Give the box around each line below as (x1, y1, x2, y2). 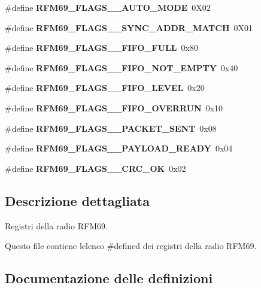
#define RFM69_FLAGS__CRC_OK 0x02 (5, 162, 186, 174)
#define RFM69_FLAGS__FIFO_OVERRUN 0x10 (5, 101, 223, 114)
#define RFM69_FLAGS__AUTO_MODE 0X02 (5, 1, 211, 13)
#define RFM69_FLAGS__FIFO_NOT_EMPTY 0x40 (5, 61, 238, 74)
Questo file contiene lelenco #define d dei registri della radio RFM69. (5, 240, 257, 252)
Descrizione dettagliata (5, 191, 150, 210)
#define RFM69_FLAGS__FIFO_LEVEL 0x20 (5, 81, 205, 94)
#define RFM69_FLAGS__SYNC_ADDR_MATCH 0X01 (5, 21, 253, 34)
